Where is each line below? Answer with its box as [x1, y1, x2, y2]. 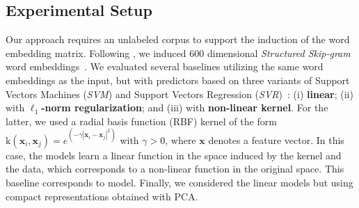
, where [165, 132, 196, 147]
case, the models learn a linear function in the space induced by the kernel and [6, 147, 342, 162]
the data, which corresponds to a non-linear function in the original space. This [6, 161, 344, 176]
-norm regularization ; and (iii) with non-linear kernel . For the [41, 100, 328, 115]
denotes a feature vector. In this [208, 132, 344, 147]
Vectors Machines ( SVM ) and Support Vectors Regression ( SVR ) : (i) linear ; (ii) [6, 86, 353, 101]
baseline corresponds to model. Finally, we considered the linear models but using [6, 175, 353, 190]
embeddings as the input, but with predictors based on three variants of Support [6, 72, 350, 87]
